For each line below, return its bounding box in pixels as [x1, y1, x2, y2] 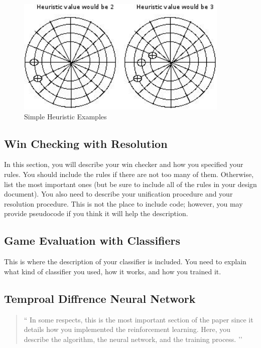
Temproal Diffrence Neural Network [4, 290, 196, 306]
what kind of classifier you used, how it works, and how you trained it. [4, 266, 221, 276]
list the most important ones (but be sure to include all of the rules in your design [4, 179, 257, 189]
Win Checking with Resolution [4, 135, 168, 151]
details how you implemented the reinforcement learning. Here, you [24, 324, 231, 334]
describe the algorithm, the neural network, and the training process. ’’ [24, 333, 242, 344]
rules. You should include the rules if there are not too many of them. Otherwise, [4, 169, 254, 179]
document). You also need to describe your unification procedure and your [4, 189, 233, 199]
